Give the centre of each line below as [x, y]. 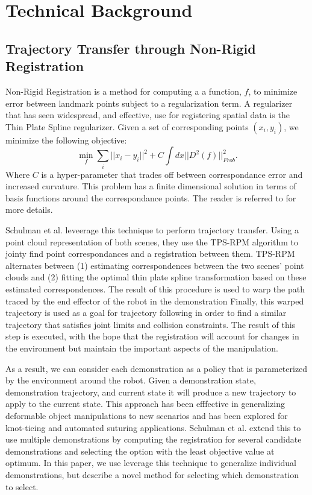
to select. [22, 486]
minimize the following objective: [66, 140]
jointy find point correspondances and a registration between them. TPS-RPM [150, 254]
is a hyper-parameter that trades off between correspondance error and [172, 174]
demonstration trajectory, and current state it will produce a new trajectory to [151, 392]
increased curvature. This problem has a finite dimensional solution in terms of [151, 186]
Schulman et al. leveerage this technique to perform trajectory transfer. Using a [152, 230]
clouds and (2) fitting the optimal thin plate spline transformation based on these [156, 277]
